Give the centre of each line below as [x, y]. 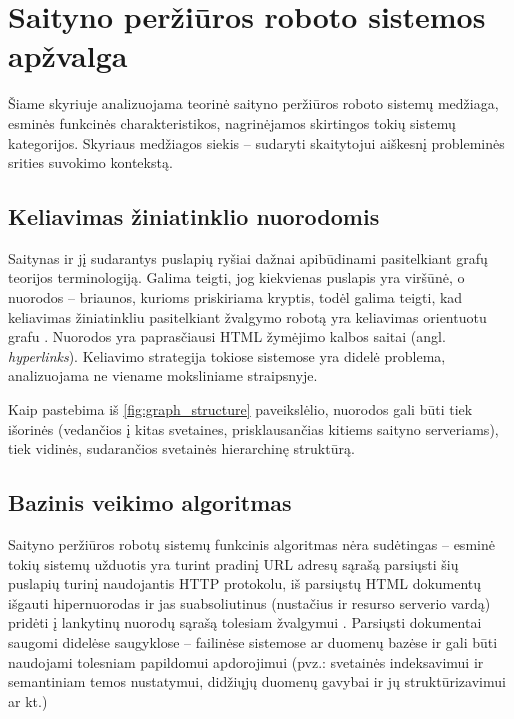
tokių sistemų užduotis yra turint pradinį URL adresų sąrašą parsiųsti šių [233, 563]
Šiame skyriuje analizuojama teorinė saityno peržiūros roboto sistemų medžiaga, [253, 103]
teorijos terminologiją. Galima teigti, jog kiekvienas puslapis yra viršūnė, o [236, 277]
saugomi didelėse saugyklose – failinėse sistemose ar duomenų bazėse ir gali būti [253, 642]
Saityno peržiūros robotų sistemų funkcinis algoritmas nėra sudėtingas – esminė [251, 544]
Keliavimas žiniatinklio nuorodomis [194, 216]
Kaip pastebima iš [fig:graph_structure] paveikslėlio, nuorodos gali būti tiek [240, 409]
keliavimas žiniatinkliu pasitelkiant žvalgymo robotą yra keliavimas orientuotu [247, 316]
